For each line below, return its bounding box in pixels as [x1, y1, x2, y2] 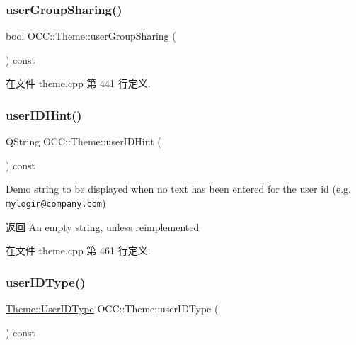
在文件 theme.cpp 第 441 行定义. [6, 76, 151, 91]
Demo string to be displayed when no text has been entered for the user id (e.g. [6, 181, 351, 196]
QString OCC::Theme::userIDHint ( [6, 134, 161, 149]
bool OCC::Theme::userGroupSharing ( [6, 28, 176, 43]
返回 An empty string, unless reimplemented [6, 219, 200, 234]
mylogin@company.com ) [6, 196, 106, 210]
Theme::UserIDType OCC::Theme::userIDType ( [6, 301, 219, 316]
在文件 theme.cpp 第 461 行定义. [6, 243, 151, 258]
